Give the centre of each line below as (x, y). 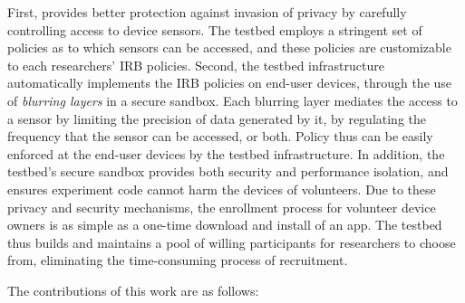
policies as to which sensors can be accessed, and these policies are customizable (229, 47)
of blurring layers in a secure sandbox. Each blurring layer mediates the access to (232, 100)
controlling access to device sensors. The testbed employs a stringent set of (215, 29)
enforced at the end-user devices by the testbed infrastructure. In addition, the (226, 153)
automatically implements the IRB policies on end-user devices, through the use (230, 83)
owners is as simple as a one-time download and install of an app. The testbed (225, 225)
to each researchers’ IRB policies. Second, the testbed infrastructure (196, 65)
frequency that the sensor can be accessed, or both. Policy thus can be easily (220, 136)
